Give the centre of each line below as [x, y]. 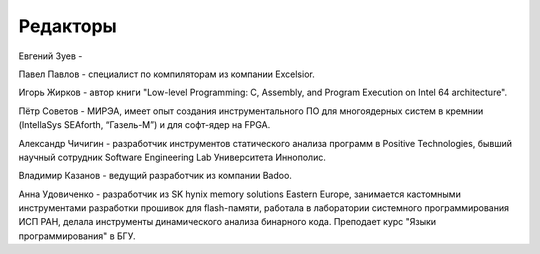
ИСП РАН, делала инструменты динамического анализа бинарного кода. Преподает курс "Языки [227, 222]
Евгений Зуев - [50, 56]
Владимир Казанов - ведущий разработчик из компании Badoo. [155, 176]
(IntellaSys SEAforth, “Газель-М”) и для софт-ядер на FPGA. [144, 125]
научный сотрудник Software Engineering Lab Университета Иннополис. [172, 157]
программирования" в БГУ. [77, 236]
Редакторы [67, 26]
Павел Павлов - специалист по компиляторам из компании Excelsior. [166, 74]
